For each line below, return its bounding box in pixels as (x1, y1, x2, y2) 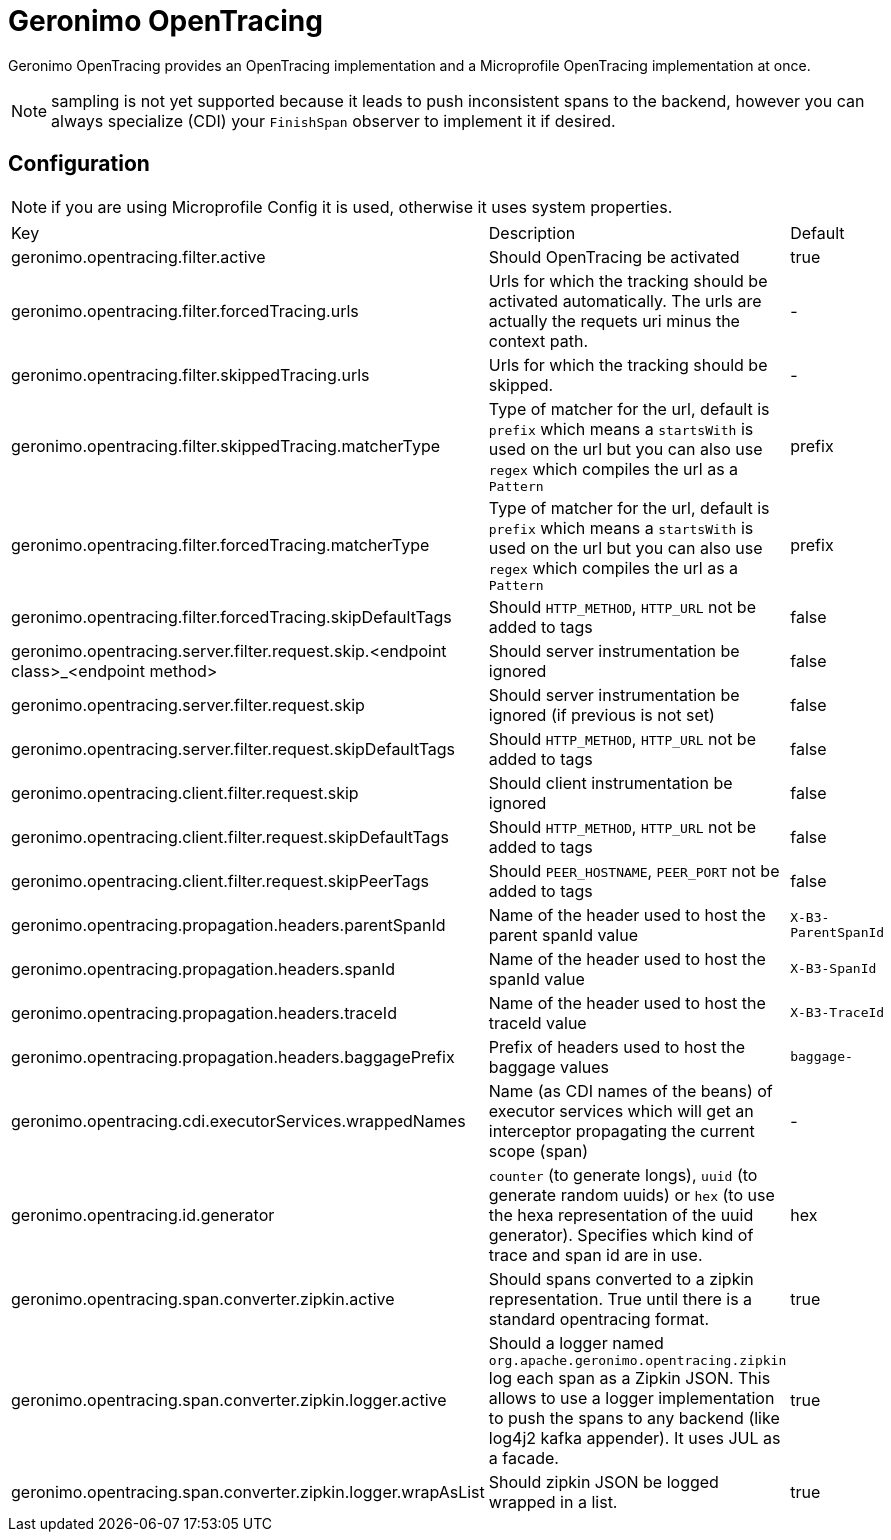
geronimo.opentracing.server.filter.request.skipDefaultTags (11, 738, 456, 759)
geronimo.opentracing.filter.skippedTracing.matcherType (11, 436, 440, 457)
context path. (488, 330, 589, 351)
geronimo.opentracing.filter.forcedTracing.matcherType (11, 535, 430, 556)
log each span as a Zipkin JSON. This (488, 1367, 771, 1388)
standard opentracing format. (488, 1308, 710, 1329)
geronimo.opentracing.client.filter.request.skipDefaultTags (11, 826, 449, 847)
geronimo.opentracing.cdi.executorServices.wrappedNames (11, 1110, 466, 1131)
